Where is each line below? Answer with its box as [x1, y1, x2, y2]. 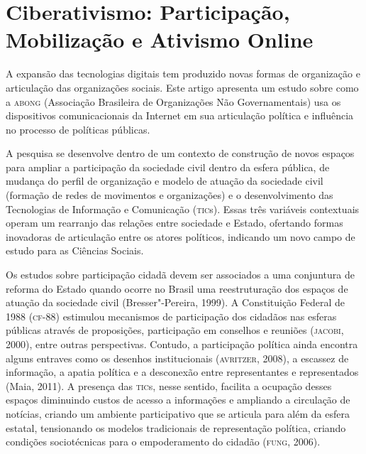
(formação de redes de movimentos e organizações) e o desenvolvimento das [6, 188, 333, 202]
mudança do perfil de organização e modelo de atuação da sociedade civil [6, 173, 323, 188]
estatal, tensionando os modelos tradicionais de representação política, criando [6, 420, 346, 435]
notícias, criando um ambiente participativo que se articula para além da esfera [6, 406, 350, 421]
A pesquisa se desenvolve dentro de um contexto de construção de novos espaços [6, 146, 355, 161]
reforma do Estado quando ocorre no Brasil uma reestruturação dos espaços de [6, 281, 348, 296]
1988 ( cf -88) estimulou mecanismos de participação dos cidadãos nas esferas [6, 308, 337, 323]
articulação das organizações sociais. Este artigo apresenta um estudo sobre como [6, 80, 359, 94]
